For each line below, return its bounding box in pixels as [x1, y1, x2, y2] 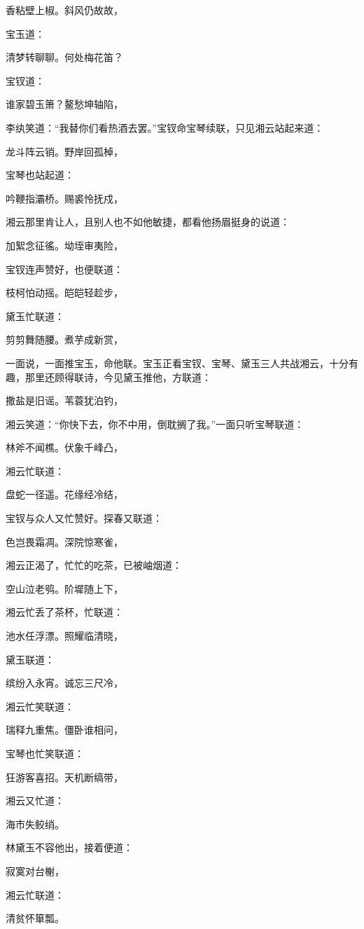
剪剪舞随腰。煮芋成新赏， [6, 332, 123, 347]
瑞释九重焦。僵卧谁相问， [6, 722, 123, 737]
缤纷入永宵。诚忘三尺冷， [6, 675, 123, 690]
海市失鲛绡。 [6, 816, 64, 831]
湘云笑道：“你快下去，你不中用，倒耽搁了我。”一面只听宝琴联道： [6, 416, 304, 431]
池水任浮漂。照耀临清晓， [6, 628, 123, 643]
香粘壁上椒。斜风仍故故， [6, 3, 123, 17]
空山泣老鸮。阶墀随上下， [6, 581, 123, 596]
